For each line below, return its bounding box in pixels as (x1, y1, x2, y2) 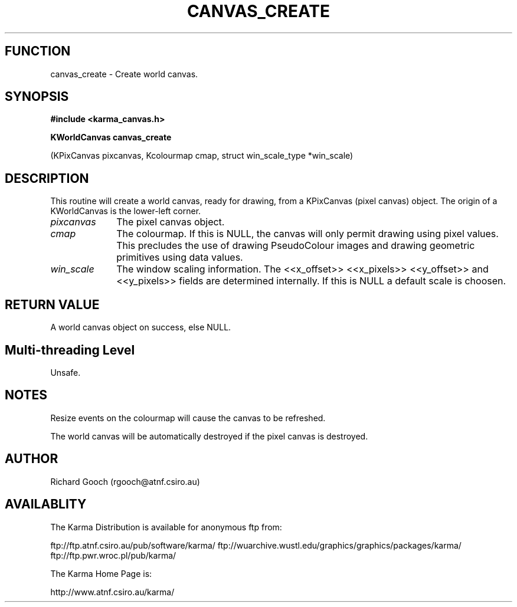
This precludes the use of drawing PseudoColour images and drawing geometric (116, 239, 475, 252)
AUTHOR (5, 451, 58, 467)
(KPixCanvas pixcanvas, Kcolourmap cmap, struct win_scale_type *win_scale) (50, 150, 354, 161)
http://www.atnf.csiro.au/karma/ (50, 586, 175, 597)
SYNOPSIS (5, 89, 69, 104)
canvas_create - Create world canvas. (50, 68, 198, 79)
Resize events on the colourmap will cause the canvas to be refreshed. (50, 412, 326, 423)
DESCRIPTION (5, 170, 89, 186)
